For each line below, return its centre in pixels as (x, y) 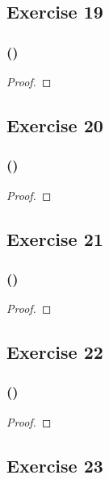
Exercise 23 (55, 465)
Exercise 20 (55, 125)
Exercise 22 (55, 352)
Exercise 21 (55, 238)
